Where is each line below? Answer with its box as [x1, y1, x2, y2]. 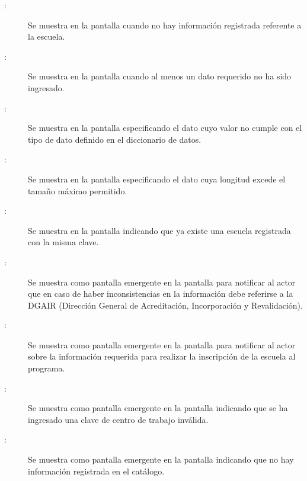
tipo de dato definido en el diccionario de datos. [28, 133, 202, 145]
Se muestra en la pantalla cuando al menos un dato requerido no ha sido [28, 70, 292, 82]
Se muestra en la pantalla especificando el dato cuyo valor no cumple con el [28, 121, 302, 134]
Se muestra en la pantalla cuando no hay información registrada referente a [28, 18, 302, 31]
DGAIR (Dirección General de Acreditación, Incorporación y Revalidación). [28, 299, 303, 311]
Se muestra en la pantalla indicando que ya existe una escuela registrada [28, 224, 291, 236]
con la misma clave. [28, 236, 99, 248]
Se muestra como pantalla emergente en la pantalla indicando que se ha [28, 402, 288, 414]
